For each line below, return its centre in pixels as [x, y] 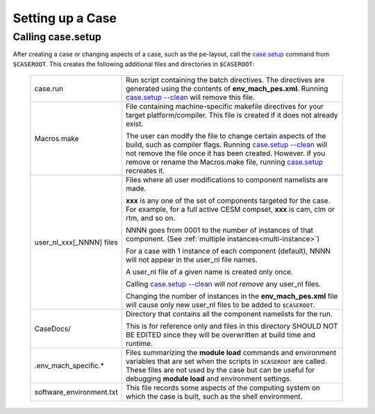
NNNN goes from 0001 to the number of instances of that [219, 231]
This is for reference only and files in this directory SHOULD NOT [232, 326]
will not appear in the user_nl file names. [192, 260]
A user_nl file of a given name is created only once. [209, 272]
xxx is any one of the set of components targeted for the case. [228, 201]
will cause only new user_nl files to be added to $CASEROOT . [220, 305]
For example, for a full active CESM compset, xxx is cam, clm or [230, 210]
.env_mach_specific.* [69, 366]
